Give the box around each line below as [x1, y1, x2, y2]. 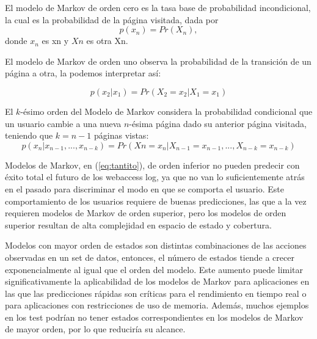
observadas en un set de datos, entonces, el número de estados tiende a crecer [5, 250, 294, 263]
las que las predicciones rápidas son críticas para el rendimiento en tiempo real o [5, 286, 307, 299]
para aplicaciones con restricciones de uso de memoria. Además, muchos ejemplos [5, 299, 309, 312]
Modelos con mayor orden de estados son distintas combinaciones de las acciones [5, 239, 307, 252]
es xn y [42, 34, 69, 47]
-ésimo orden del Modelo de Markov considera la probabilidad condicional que [20, 104, 313, 117]
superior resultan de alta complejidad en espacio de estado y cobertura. [5, 218, 272, 231]
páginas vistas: [93, 129, 149, 142]
